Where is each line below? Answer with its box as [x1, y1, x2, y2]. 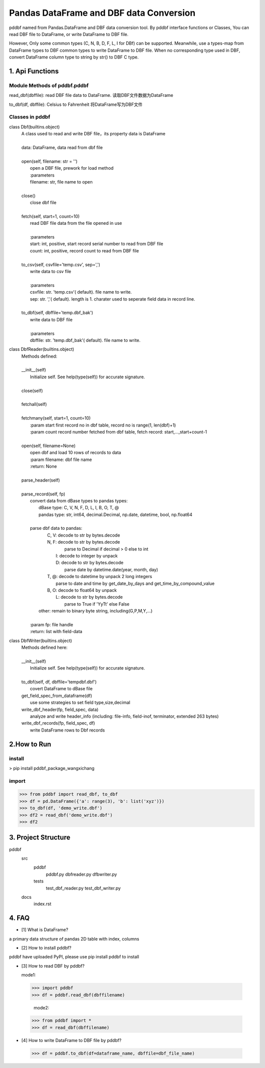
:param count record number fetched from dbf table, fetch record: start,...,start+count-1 [30, 428, 207, 435]
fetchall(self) [21, 401, 47, 407]
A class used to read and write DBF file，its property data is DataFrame [21, 131, 165, 137]
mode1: [21, 972, 36, 978]
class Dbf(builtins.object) [9, 123, 60, 130]
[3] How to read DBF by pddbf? [21, 963, 85, 969]
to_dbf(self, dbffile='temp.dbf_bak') [21, 310, 93, 316]
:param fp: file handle [30, 621, 74, 627]
